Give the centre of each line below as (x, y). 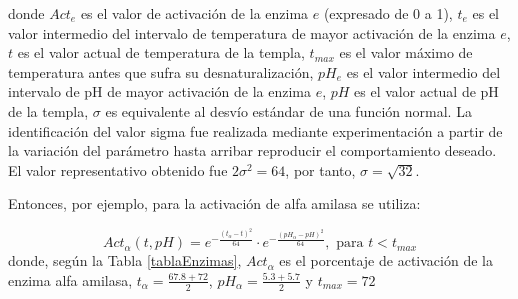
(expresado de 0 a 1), (388, 13)
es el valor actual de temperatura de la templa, (161, 52)
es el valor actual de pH (426, 91)
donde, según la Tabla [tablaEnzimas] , (125, 260)
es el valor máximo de (406, 52)
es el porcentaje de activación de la (386, 260)
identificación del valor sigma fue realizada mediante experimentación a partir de (255, 130)
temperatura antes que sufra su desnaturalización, (161, 71)
